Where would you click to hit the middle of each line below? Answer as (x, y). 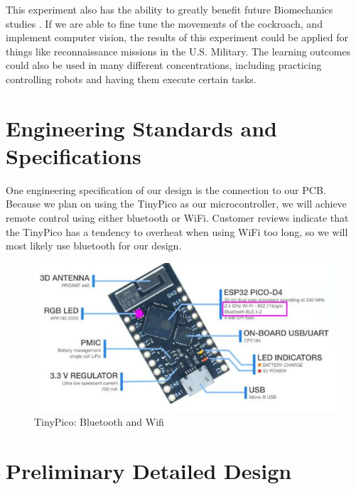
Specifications (74, 155)
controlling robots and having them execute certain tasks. (131, 79)
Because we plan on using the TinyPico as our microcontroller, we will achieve (176, 204)
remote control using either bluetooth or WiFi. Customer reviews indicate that (177, 218)
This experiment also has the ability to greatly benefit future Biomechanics (169, 9)
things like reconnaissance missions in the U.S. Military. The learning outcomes (178, 51)
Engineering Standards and (141, 128)
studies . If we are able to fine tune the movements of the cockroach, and (164, 23)
